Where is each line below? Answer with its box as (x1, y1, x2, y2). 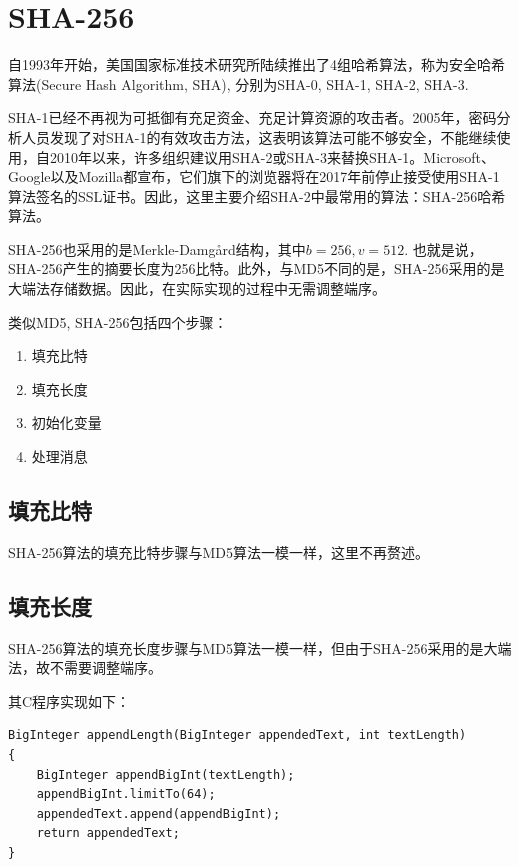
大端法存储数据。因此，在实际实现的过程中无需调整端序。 (8, 278, 386, 299)
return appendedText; (36, 826, 180, 841)
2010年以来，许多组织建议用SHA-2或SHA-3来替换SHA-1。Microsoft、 (49, 146, 496, 167)
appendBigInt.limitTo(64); (36, 787, 216, 802)
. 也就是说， (404, 238, 483, 259)
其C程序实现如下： (8, 690, 131, 711)
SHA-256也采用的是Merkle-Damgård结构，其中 (8, 238, 306, 259)
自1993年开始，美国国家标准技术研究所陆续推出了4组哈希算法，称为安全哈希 (8, 54, 505, 75)
